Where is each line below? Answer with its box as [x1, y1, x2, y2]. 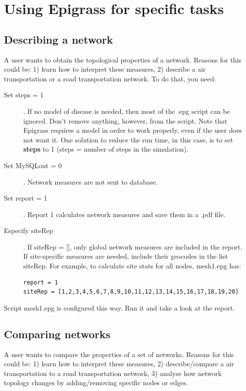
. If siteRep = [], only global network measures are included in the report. [23, 241, 243, 251]
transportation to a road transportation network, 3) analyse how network [4, 368, 222, 378]
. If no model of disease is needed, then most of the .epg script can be [23, 106, 230, 116]
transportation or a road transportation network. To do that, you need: [4, 73, 216, 83]
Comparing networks [4, 326, 111, 341]
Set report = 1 [4, 193, 48, 203]
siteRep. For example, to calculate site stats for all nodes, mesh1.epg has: [23, 261, 241, 271]
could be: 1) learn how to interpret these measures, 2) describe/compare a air [4, 359, 234, 369]
